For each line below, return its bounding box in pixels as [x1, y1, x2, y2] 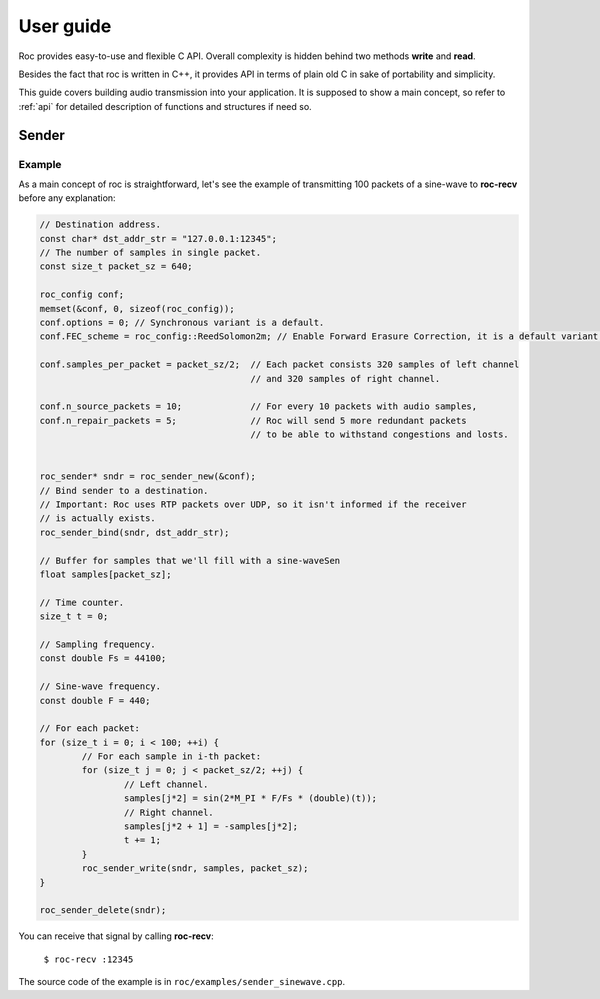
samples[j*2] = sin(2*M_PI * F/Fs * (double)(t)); [123, 793, 378, 804]
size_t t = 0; [39, 611, 109, 622]
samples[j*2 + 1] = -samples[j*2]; [123, 821, 299, 832]
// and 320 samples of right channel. [250, 373, 441, 384]
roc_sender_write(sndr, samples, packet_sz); [81, 863, 309, 874]
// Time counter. [39, 596, 125, 608]
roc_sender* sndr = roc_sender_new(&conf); [39, 471, 257, 482]
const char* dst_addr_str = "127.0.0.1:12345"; [39, 233, 277, 244]
